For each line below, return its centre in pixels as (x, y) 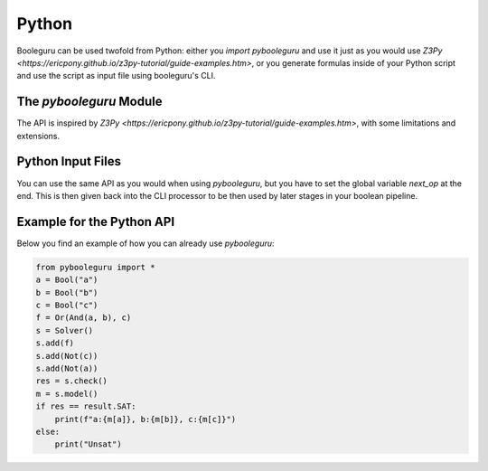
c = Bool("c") (67, 305)
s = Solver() (65, 330)
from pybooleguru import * (95, 267)
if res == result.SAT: (86, 406)
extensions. (38, 136)
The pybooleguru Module (89, 102)
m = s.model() (67, 394)
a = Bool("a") (67, 280)
